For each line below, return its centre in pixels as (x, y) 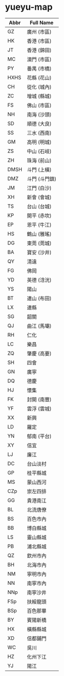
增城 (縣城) (39, 96)
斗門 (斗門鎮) (42, 179)
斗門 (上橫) (39, 170)
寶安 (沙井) (39, 252)
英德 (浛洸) (39, 280)
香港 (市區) (39, 41)
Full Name (42, 23)
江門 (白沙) (39, 188)
